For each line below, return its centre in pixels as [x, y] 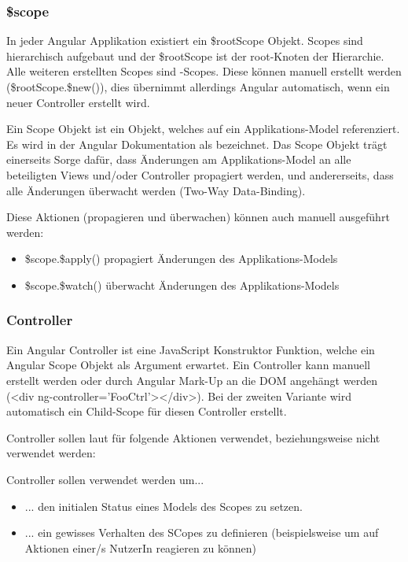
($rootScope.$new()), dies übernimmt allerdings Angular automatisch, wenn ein [198, 87]
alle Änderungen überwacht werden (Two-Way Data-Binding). [156, 190]
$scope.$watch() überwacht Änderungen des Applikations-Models [182, 285]
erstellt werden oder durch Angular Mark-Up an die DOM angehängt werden [192, 380]
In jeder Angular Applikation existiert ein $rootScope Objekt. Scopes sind [185, 41]
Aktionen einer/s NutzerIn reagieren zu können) [141, 547]
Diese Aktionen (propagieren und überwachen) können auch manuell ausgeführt [198, 217]
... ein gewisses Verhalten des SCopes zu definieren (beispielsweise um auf [202, 532]
